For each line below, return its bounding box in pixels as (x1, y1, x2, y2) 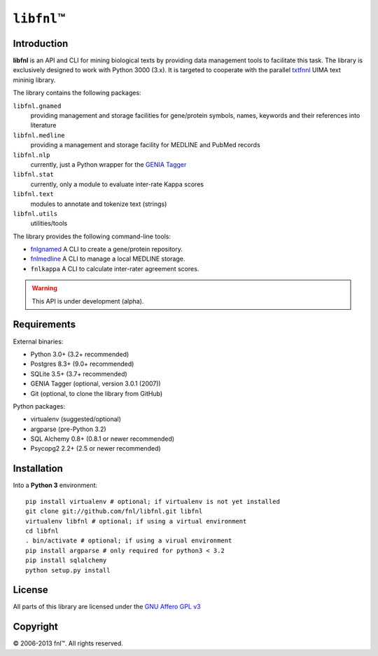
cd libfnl (25, 526, 59, 535)
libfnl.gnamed (13, 102, 62, 110)
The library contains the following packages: (13, 88, 141, 97)
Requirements (13, 319, 76, 331)
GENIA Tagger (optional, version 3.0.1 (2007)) (30, 379, 161, 388)
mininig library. (13, 76, 56, 84)
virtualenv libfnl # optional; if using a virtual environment (25, 517, 247, 525)
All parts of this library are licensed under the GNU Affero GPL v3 (13, 603, 201, 611)
